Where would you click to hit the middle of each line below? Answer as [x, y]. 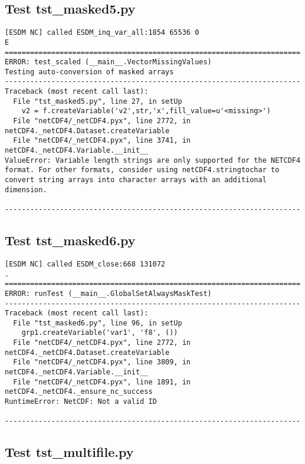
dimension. [26, 190]
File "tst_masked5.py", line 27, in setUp [98, 101]
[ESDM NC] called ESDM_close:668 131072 [85, 264]
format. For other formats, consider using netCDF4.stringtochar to [142, 170]
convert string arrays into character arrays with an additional [136, 180]
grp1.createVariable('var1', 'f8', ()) [100, 333]
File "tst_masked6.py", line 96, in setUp [98, 323]
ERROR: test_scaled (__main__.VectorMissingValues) [108, 62]
